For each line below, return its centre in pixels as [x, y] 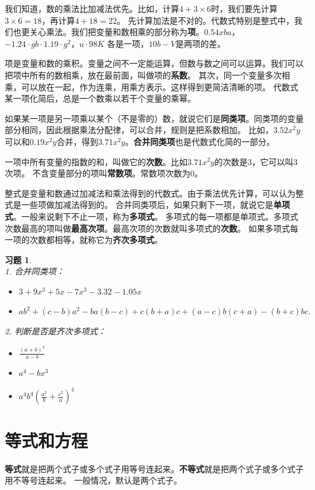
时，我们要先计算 [244, 8]
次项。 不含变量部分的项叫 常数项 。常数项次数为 [98, 173]
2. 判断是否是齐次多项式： [55, 331]
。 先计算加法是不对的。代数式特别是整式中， [206, 20]
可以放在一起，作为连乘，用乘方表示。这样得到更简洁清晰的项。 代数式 [160, 86]
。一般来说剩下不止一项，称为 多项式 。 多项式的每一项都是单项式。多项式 [156, 216]
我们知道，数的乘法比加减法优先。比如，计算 [92, 8]
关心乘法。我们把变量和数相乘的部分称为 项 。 [117, 32]
